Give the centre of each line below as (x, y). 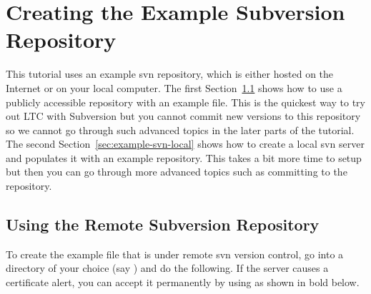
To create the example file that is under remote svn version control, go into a (175, 254)
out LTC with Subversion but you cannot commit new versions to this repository (183, 116)
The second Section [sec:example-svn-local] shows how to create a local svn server (185, 144)
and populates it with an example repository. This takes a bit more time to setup (184, 157)
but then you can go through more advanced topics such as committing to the (177, 172)
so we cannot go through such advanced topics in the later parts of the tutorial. (180, 130)
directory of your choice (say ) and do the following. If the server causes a (167, 268)
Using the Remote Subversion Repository (163, 224)
